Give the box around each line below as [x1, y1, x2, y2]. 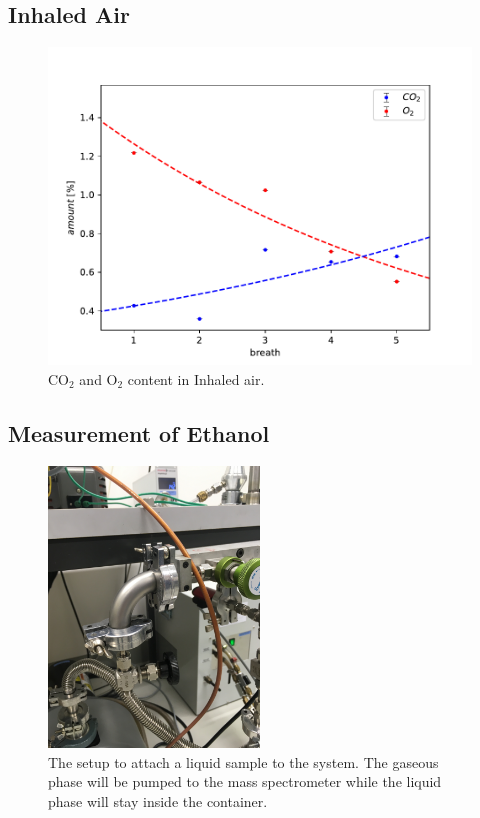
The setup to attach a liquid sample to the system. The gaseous [48, 751, 439, 772]
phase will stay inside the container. [48, 791, 268, 812]
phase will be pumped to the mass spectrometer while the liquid [48, 771, 442, 792]
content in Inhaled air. [127, 368, 265, 389]
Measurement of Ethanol [8, 417, 270, 448]
